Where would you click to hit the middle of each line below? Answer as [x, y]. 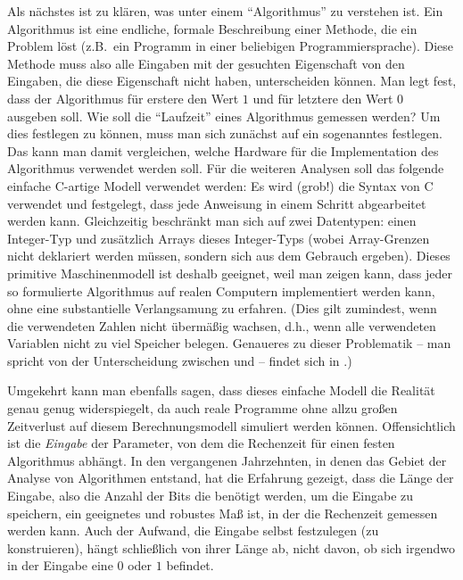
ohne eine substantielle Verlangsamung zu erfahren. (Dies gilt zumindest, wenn [222, 308]
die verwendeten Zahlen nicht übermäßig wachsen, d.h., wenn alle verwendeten [222, 325]
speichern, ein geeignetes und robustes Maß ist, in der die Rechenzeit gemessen [223, 513]
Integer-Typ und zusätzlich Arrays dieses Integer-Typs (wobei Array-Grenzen [219, 238]
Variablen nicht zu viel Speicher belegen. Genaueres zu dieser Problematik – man [229, 343]
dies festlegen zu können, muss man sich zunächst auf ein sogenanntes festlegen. [225, 133]
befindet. [190, 565]
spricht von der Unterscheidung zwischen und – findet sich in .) [180, 360]
